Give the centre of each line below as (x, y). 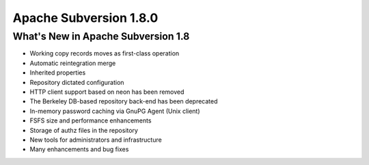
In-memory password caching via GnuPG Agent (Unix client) (115, 111)
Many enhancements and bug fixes (79, 149)
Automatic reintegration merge (73, 63)
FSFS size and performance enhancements (91, 120)
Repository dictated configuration (77, 82)
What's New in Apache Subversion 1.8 (101, 36)
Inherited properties (58, 73)
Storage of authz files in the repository (84, 130)
